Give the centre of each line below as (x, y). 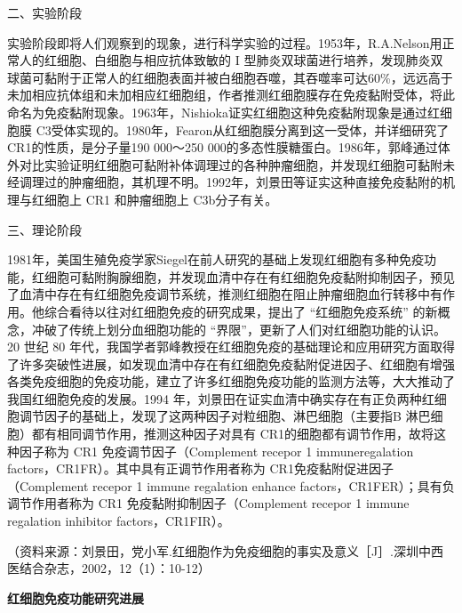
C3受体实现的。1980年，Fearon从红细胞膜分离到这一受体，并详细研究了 (243, 129)
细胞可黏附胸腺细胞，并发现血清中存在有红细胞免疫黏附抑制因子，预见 (249, 276)
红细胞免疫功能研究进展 (76, 597)
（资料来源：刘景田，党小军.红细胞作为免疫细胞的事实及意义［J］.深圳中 (219, 550)
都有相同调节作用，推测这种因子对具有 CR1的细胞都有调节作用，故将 (233, 434)
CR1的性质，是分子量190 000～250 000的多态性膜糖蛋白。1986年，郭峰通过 (223, 147)
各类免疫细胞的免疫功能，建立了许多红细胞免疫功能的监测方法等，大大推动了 (231, 381)
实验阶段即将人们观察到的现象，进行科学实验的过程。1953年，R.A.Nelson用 (225, 42)
